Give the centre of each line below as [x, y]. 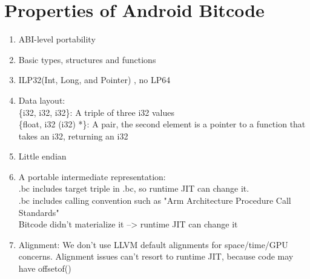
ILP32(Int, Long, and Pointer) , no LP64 [94, 80]
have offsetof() [45, 268]
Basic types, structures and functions [87, 59]
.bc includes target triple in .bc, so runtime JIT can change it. [134, 188]
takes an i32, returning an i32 [73, 136]
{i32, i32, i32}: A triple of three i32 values [97, 112]
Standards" [39, 212]
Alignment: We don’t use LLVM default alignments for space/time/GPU [153, 244]
